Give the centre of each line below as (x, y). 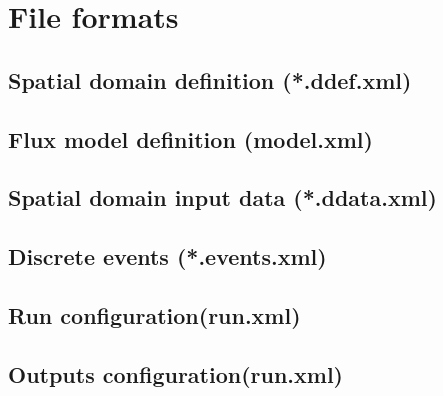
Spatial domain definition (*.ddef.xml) (210, 79)
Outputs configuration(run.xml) (175, 373)
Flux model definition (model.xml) (190, 138)
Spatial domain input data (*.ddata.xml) (222, 197)
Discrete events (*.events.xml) (167, 256)
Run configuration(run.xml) (154, 314)
